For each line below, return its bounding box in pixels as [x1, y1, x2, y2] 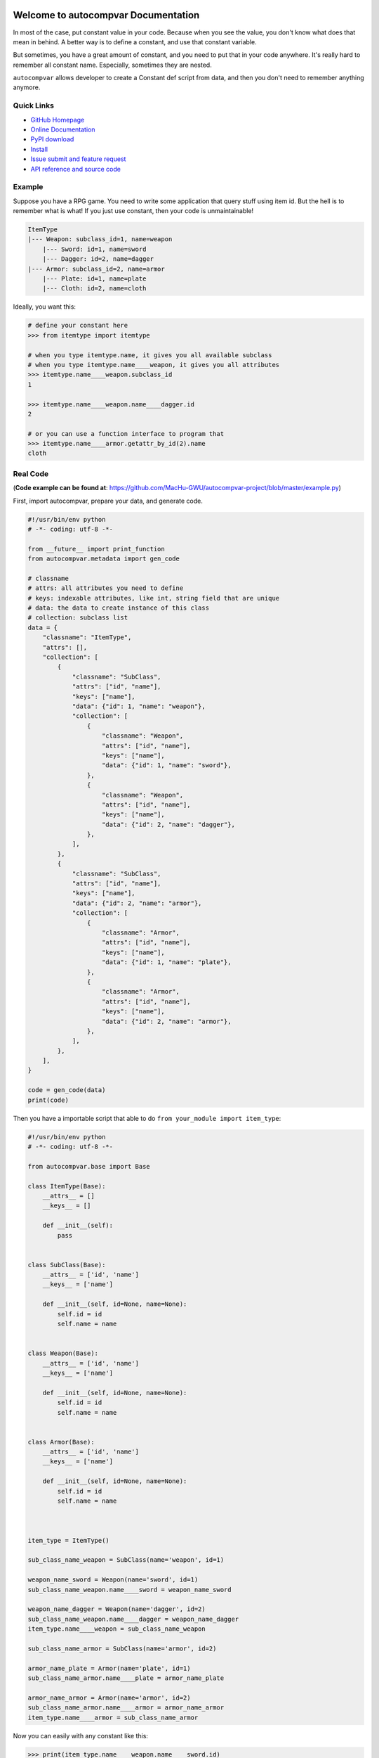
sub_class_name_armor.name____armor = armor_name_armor [27, 1704, 225, 1712]
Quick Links [13, 101, 54, 110]
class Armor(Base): [27, 1438, 95, 1446]
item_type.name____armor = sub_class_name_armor [27, 1713, 199, 1721]
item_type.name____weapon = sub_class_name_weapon [27, 1625, 206, 1633]
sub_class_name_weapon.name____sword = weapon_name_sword [27, 1586, 232, 1593]
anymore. [13, 83, 41, 91]
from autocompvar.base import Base [27, 1162, 150, 1170]
